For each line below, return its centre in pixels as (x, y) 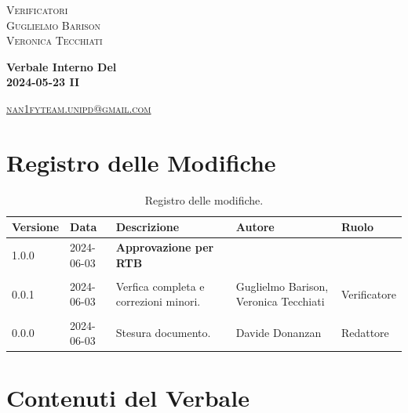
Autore (255, 227)
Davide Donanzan (279, 333)
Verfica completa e (160, 286)
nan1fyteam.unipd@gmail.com (79, 108)
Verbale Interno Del (62, 66)
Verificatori (37, 9)
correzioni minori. (158, 301)
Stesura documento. (163, 333)
